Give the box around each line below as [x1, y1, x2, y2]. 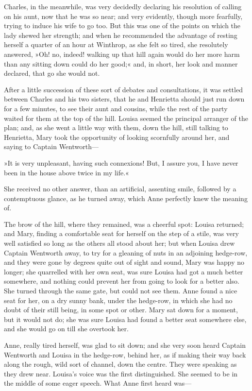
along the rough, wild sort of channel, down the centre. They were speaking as [4, 359, 237, 369]
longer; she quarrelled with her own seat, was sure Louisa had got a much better [4, 266, 243, 276]
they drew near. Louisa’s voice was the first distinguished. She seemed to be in [4, 368, 238, 378]
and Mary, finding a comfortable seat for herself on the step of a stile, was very [4, 228, 239, 238]
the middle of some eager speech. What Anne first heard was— [4, 378, 192, 388]
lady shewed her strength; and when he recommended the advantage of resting [4, 30, 237, 40]
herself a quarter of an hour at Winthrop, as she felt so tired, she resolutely [4, 39, 228, 50]
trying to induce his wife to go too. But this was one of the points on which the [4, 20, 241, 31]
